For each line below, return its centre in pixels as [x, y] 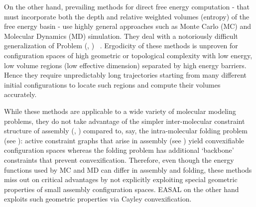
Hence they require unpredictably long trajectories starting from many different [125, 75]
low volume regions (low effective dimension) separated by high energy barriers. [125, 65]
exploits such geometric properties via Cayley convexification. [98, 199]
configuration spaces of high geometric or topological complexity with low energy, [128, 55]
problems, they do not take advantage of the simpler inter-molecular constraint [125, 121]
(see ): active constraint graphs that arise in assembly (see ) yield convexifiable [124, 140]
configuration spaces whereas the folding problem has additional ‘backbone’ [119, 150]
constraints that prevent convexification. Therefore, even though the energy [119, 159]
